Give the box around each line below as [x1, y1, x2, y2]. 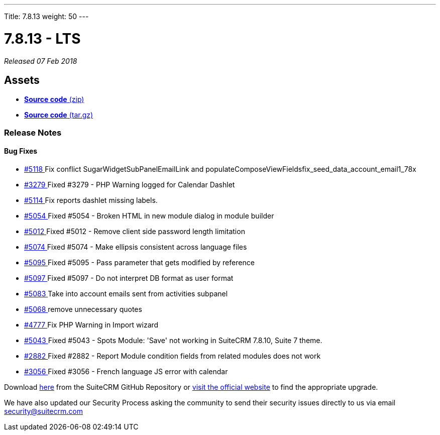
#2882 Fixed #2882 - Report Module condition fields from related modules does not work [24, 351, 321, 360]
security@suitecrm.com [4, 406, 83, 415]
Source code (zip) [24, 95, 84, 104]
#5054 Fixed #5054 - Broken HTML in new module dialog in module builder [24, 211, 274, 220]
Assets [4, 73, 40, 86]
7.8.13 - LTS [4, 30, 81, 47]
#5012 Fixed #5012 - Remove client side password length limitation [24, 227, 245, 236]
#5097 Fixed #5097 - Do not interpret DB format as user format [24, 273, 234, 282]
